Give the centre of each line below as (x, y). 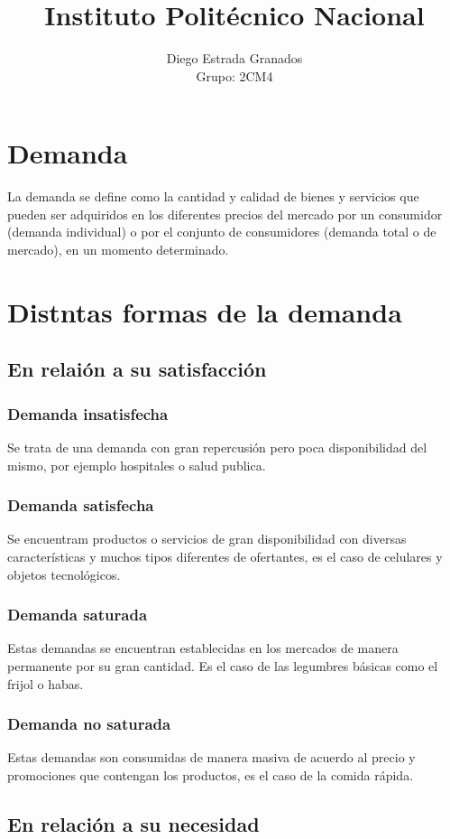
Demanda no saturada (89, 724)
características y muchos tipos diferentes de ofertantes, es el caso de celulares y (225, 556)
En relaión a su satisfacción (137, 369)
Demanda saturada (78, 615)
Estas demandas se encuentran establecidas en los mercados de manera (203, 648)
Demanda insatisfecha (88, 413)
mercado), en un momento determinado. (118, 250)
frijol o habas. (46, 683)
